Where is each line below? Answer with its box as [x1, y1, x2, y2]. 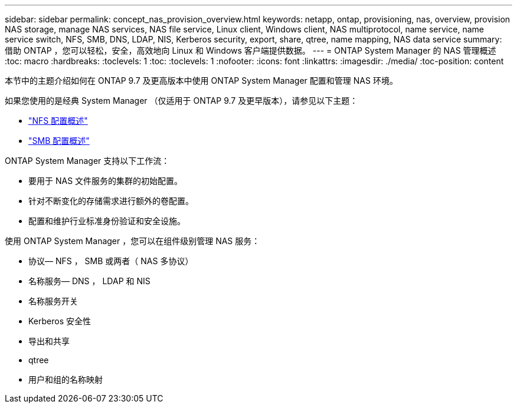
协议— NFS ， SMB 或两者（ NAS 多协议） [28, 256, 194, 266]
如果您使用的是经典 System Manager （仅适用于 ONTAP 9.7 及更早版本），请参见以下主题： [5, 96, 358, 106]
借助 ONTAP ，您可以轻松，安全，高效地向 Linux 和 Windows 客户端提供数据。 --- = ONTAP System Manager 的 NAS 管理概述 [5, 45, 496, 55]
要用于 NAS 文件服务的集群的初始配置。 [28, 176, 183, 186]
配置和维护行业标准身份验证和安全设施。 [28, 216, 185, 226]
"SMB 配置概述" [28, 136, 90, 146]
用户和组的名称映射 [28, 374, 103, 384]
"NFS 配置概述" [28, 116, 88, 126]
